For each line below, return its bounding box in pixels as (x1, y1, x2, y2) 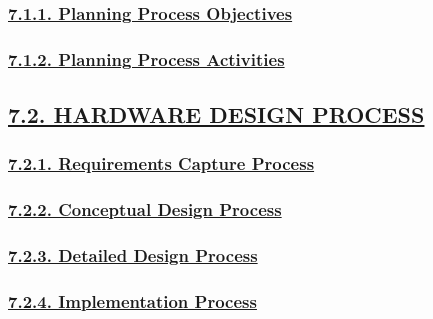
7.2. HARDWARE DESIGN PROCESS (8, 99, 425, 130)
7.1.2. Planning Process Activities (8, 46, 285, 71)
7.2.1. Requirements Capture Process (8, 151, 315, 176)
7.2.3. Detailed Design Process (8, 243, 258, 268)
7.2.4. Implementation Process (8, 288, 257, 313)
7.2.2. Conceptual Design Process (8, 197, 282, 222)
